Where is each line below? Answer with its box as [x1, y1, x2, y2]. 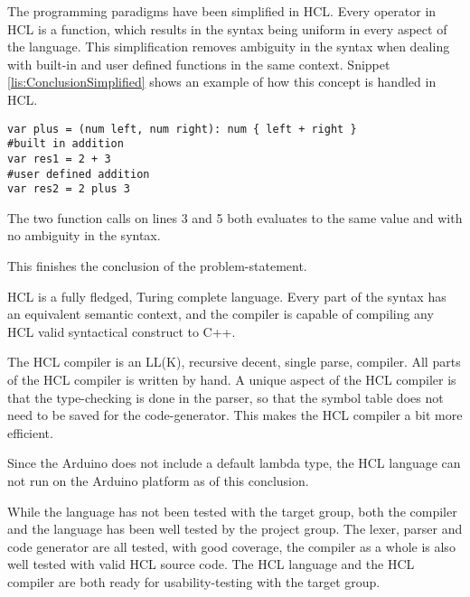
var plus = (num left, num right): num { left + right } [7, 122, 357, 135]
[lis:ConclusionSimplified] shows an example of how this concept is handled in [7, 72, 437, 91]
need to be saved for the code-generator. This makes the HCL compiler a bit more [7, 406, 463, 424]
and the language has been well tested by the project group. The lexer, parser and [7, 519, 463, 538]
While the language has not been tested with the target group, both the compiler [7, 501, 457, 520]
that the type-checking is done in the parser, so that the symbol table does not [7, 387, 444, 406]
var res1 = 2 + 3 [7, 152, 111, 165]
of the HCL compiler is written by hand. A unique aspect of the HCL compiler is [7, 370, 456, 388]
